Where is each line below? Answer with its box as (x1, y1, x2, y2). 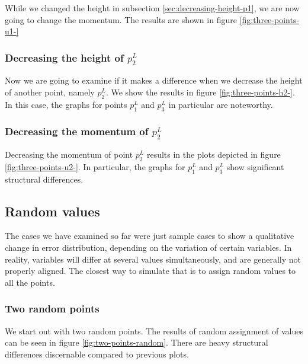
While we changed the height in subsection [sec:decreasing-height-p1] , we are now (5, 2, 300, 14)
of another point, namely (5, 85, 95, 98)
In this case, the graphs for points (5, 98, 127, 110)
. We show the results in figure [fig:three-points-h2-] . (105, 85, 295, 98)
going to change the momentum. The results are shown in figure (5, 13, 237, 25)
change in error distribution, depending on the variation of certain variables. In (5, 241, 292, 254)
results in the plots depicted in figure (146, 148, 281, 161)
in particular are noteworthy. (168, 98, 273, 110)
